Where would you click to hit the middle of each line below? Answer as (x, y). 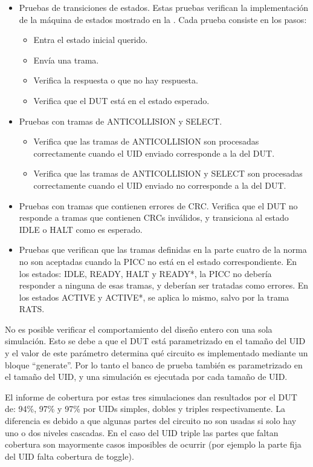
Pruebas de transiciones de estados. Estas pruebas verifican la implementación (164, 7)
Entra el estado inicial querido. (91, 40)
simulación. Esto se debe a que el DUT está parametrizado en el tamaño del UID (155, 341)
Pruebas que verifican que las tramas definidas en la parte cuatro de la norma (163, 250)
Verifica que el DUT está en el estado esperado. (121, 100)
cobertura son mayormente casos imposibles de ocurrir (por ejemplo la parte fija (153, 444)
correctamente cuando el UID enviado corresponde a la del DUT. (154, 153)
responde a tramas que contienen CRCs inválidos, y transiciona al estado (154, 217)
